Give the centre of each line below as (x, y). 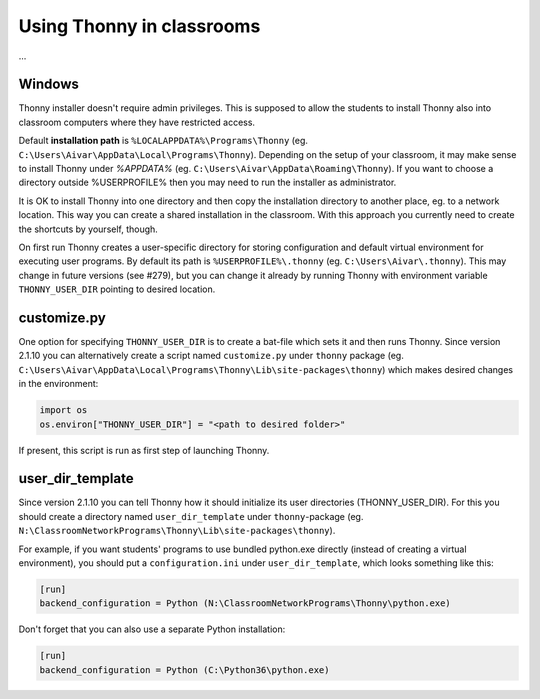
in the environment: (58, 384)
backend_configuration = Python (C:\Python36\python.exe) (184, 669)
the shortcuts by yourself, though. (88, 229)
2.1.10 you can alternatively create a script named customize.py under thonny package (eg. (211, 356)
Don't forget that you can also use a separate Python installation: (152, 629)
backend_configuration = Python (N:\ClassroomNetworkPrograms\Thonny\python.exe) (245, 603)
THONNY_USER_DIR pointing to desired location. (117, 289)
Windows (48, 84)
